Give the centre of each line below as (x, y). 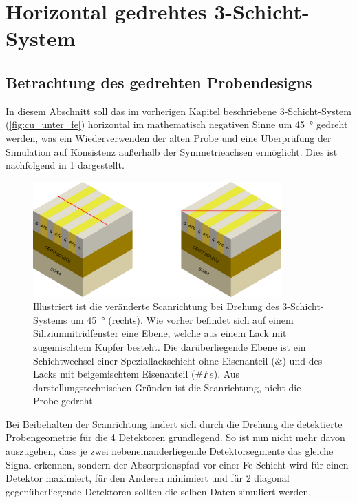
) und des (302, 360)
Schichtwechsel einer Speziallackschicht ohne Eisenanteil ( (154, 360)
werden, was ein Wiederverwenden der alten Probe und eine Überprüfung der (169, 137)
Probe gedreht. (64, 401)
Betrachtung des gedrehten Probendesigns (159, 82)
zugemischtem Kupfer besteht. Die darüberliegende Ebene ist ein (170, 346)
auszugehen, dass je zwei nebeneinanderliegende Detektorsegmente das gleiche (170, 451)
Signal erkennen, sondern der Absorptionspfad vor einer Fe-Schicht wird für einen (177, 464)
